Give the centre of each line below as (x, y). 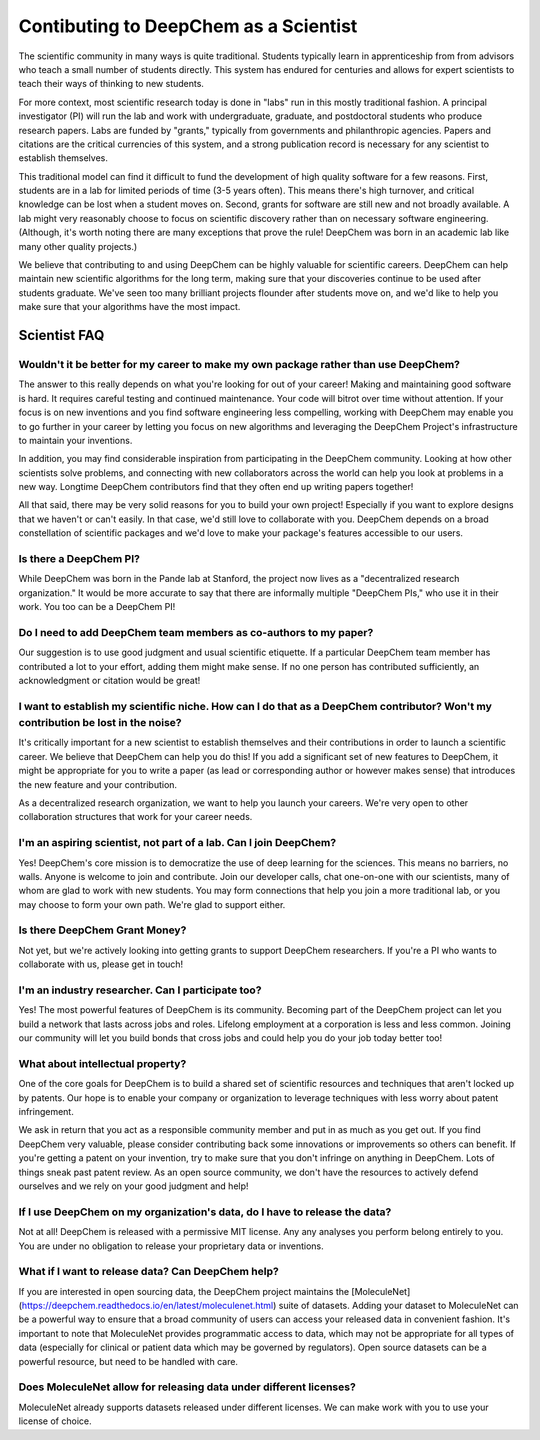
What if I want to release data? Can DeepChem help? (148, 1272)
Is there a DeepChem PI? (79, 559)
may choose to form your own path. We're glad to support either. (152, 904)
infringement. (46, 1112)
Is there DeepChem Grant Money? (102, 930)
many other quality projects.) (78, 246)
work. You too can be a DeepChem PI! (97, 607)
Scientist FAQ (61, 335)
